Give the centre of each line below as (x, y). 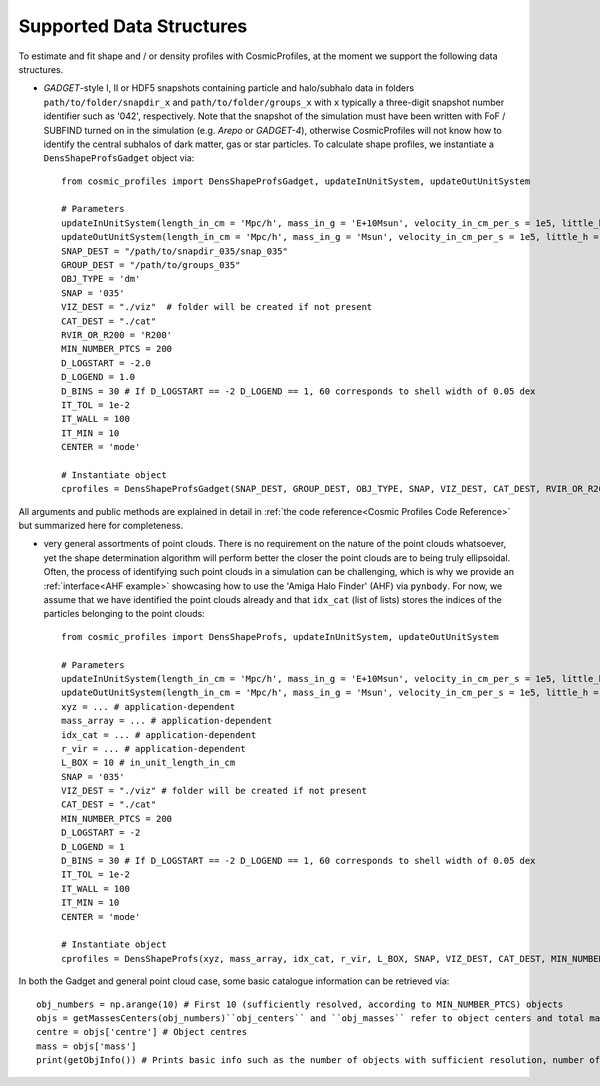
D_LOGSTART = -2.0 (106, 363)
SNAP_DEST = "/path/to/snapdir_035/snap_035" (175, 251)
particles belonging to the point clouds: (124, 614)
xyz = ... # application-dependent (148, 706)
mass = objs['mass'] (86, 1046)
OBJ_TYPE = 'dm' (101, 279)
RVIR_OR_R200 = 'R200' (117, 334)
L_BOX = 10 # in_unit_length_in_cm (148, 763)
